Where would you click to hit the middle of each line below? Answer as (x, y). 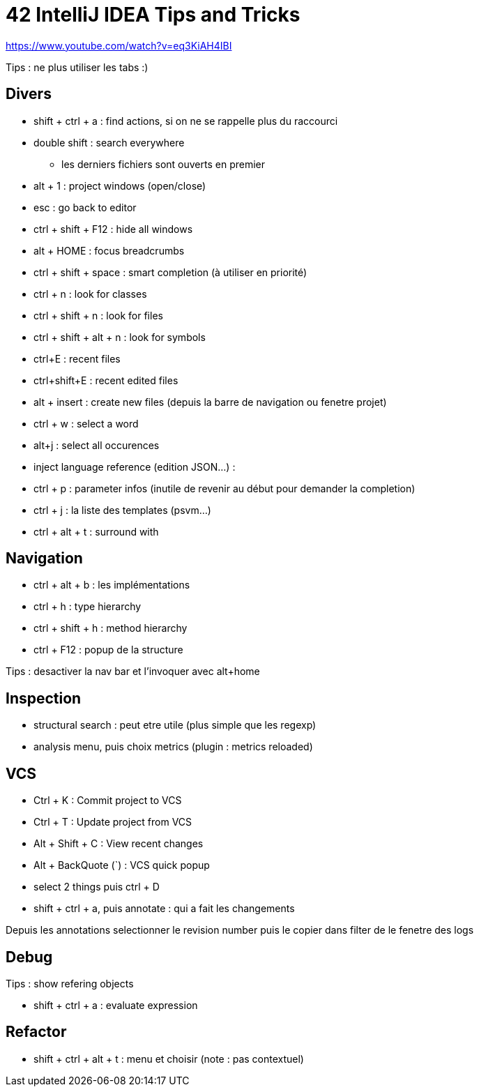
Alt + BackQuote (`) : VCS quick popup (122, 865)
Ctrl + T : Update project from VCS (113, 822)
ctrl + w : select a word (86, 423)
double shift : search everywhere (109, 142)
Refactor (36, 1032)
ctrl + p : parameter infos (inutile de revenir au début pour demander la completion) (225, 488)
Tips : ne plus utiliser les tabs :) (77, 67)
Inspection (44, 698)
